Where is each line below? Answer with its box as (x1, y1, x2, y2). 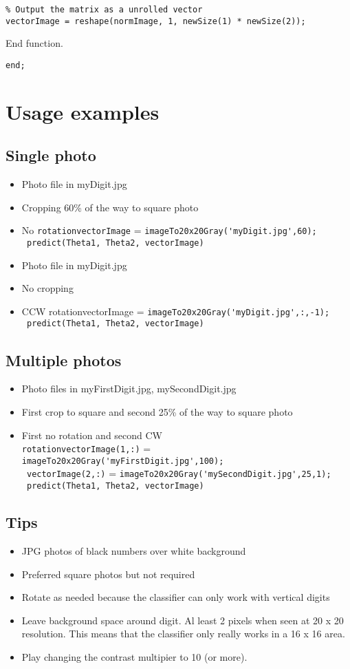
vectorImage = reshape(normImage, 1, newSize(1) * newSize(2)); (6, 16, 306, 26)
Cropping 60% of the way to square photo (21, 200, 199, 214)
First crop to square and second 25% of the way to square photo (21, 404, 293, 418)
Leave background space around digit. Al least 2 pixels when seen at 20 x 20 (21, 613, 344, 627)
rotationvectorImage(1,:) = (21, 441, 151, 456)
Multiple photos (6, 349, 122, 370)
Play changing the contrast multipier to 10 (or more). (21, 649, 248, 663)
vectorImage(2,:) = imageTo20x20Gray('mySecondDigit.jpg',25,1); (26, 466, 331, 480)
